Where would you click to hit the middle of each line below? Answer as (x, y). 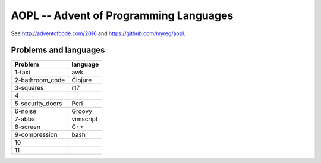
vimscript (85, 119)
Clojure (82, 80)
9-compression (36, 135)
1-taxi (22, 73)
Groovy (82, 111)
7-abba (25, 119)
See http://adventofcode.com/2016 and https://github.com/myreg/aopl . (98, 33)
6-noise (26, 111)
